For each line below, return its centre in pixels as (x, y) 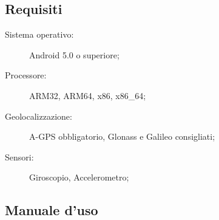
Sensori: (19, 156)
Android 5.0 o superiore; (74, 54)
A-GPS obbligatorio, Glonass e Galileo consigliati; (122, 136)
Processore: (26, 75)
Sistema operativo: (39, 34)
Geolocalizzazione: (39, 116)
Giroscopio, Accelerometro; (79, 177)
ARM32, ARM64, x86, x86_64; (88, 95)
